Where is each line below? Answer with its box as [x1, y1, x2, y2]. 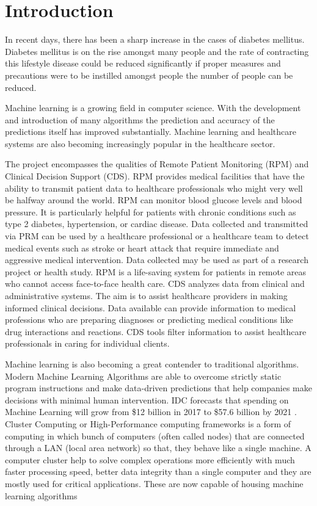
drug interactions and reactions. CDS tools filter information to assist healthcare [5, 325, 307, 338]
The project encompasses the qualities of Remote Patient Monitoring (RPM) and [5, 157, 309, 170]
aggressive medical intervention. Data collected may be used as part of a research [5, 253, 308, 266]
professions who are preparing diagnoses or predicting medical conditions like [5, 313, 293, 326]
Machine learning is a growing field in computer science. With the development [5, 101, 301, 114]
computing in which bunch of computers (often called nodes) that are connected [5, 429, 305, 442]
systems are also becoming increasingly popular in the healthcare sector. [5, 137, 275, 150]
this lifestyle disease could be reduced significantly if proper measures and [5, 57, 281, 70]
